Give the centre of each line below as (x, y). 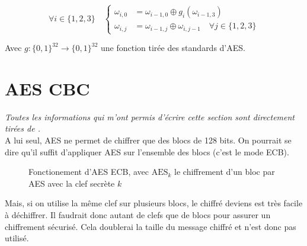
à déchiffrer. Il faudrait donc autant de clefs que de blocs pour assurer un (138, 214)
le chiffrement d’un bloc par (225, 172)
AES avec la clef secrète (72, 183)
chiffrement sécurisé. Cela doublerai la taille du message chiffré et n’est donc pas (151, 226)
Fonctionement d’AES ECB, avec (89, 172)
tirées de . (23, 128)
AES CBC (47, 88)
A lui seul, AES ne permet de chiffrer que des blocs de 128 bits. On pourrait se (148, 140)
